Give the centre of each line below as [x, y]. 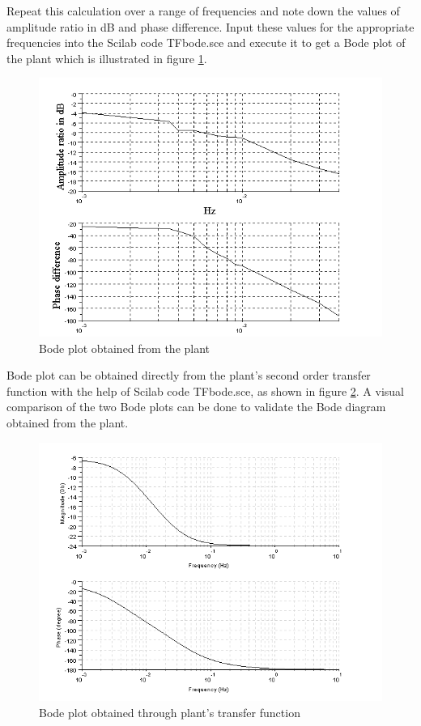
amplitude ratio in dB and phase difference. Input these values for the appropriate [210, 26]
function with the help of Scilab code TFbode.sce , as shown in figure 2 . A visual [205, 391]
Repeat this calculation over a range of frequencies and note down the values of [203, 11]
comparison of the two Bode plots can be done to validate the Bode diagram [196, 407]
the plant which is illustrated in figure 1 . [107, 58]
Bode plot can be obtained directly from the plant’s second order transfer [189, 375]
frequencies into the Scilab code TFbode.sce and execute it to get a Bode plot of [206, 42]
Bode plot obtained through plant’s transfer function [170, 712]
